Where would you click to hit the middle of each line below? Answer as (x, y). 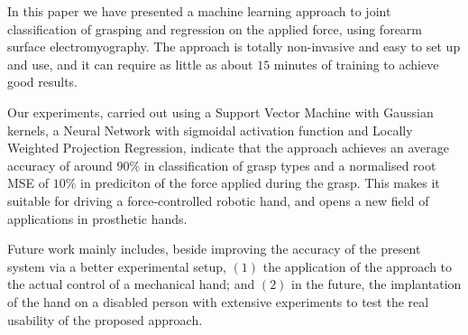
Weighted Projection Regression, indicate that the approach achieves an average (228, 148)
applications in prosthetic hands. (97, 218)
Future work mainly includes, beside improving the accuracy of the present (214, 249)
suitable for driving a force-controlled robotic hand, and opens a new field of (218, 200)
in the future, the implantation (376, 284)
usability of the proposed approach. (105, 319)
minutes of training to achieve (356, 64)
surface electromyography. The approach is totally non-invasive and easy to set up (234, 47)
